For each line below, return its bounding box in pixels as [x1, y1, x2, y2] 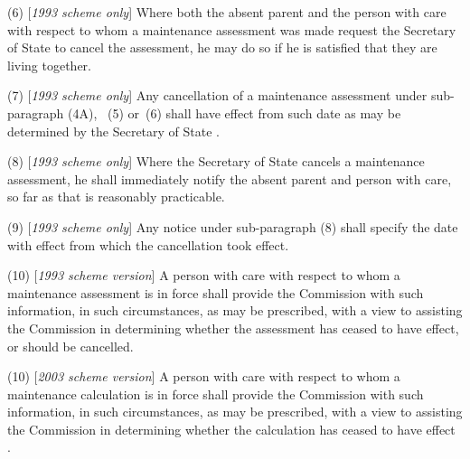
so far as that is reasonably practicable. [7, 187, 225, 206]
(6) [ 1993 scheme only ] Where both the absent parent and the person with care [7, 3, 446, 21]
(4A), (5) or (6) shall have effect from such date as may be [67, 103, 401, 122]
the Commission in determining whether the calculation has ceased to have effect [7, 419, 456, 438]
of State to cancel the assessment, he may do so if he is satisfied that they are [7, 38, 437, 57]
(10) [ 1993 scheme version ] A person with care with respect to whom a [7, 266, 400, 285]
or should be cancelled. [7, 336, 134, 355]
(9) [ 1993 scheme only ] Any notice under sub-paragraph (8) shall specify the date [7, 217, 458, 236]
